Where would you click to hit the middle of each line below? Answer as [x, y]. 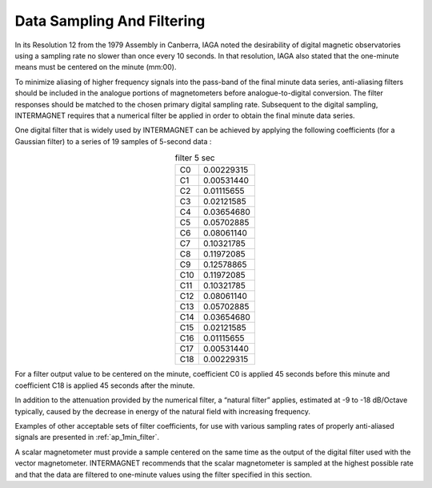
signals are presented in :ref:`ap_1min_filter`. [87, 438]
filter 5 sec [195, 158]
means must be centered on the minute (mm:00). [96, 67]
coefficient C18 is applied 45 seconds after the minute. [105, 385]
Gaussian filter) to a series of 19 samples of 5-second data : [113, 141]
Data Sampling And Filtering [110, 21]
